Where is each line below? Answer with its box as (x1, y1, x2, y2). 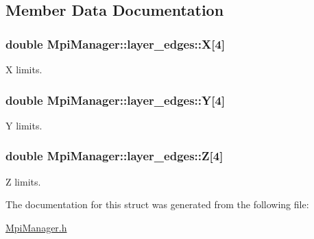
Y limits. (5, 118, 43, 132)
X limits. (5, 62, 43, 76)
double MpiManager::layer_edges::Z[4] (5, 147, 224, 164)
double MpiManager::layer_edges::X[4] (5, 35, 226, 52)
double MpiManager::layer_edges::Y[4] (5, 91, 226, 108)
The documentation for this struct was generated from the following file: (5, 197, 309, 212)
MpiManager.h (5, 220, 67, 234)
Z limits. (5, 174, 41, 188)
